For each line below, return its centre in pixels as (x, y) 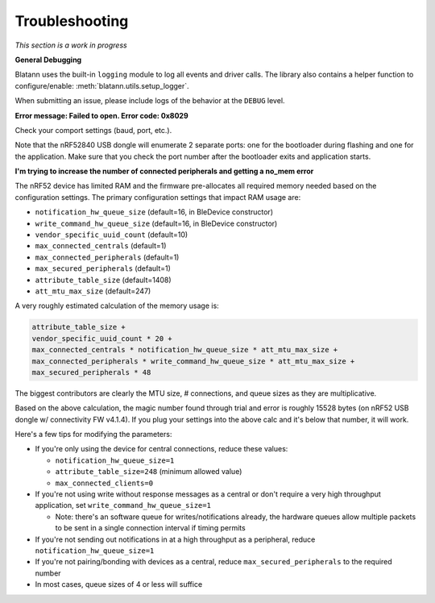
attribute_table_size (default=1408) (104, 280)
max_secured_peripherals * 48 (91, 372)
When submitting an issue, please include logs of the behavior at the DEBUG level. (150, 101)
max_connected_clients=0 (104, 483)
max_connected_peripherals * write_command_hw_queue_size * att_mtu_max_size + (193, 361)
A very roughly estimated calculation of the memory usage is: (117, 306)
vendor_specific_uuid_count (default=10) (112, 235)
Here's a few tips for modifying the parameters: (93, 435)
